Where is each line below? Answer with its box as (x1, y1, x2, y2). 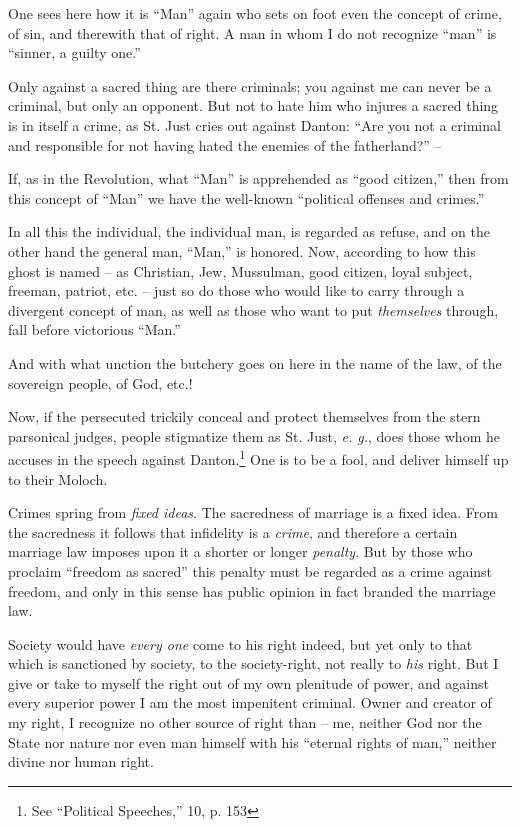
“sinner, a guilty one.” (8, 42, 141, 63)
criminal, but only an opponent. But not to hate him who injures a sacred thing (8, 95, 499, 116)
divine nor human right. (8, 751, 154, 772)
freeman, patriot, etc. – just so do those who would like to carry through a (8, 280, 465, 301)
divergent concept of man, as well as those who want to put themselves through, (8, 299, 499, 320)
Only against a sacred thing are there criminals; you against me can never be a (8, 75, 492, 96)
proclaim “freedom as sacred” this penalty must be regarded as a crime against (8, 560, 493, 581)
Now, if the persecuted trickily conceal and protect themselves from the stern (8, 406, 481, 427)
